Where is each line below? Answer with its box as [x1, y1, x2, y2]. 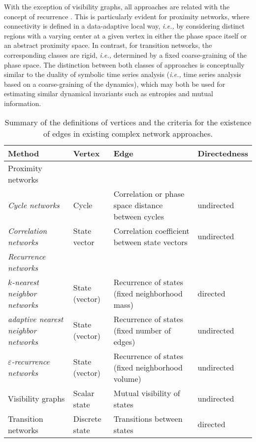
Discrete [73, 412, 101, 424]
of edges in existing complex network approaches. [43, 127, 213, 139]
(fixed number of [113, 324, 171, 336]
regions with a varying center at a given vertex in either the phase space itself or [4, 30, 247, 40]
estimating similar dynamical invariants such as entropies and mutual [4, 88, 213, 99]
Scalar [73, 387, 95, 399]
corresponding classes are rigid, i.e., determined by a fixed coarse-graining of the [4, 49, 247, 60]
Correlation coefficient [113, 224, 190, 236]
